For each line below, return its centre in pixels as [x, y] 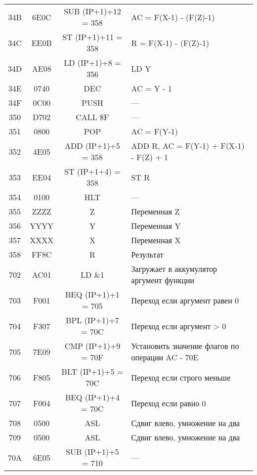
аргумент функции [163, 280]
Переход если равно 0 [169, 403]
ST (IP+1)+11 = [92, 37]
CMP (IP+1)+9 [92, 346]
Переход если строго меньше [181, 377]
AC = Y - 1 [151, 88]
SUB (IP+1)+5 [92, 452]
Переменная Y [156, 226]
